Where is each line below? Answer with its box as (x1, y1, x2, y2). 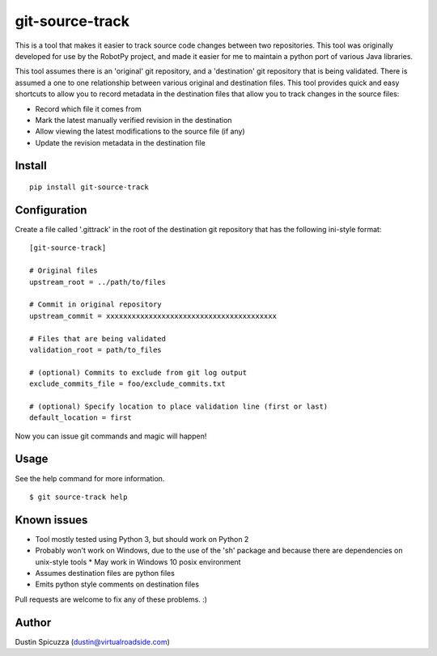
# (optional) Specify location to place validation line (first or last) (29, 401, 329, 411)
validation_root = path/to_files (29, 345, 162, 354)
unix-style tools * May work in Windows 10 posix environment (35, 557, 241, 566)
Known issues (15, 513, 88, 527)
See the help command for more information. (15, 473, 165, 483)
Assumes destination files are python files (35, 569, 176, 578)
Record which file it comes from (35, 104, 142, 113)
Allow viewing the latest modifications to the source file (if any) (35, 126, 246, 137)
